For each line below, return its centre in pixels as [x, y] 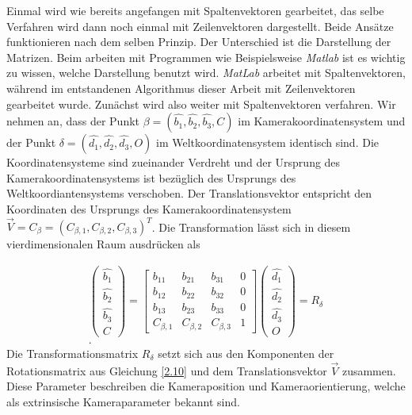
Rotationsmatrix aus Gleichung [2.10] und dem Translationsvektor [167, 370]
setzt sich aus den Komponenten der [246, 353]
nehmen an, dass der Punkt [73, 121]
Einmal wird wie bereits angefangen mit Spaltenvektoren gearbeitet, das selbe [195, 10]
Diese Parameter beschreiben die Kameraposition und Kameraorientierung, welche [206, 386]
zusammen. [369, 370]
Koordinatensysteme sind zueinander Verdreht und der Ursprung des [174, 162]
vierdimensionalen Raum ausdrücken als [103, 244]
